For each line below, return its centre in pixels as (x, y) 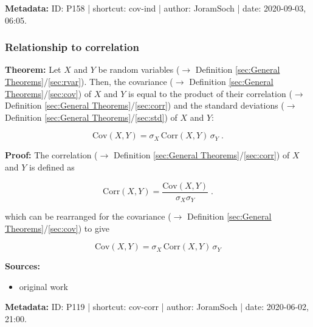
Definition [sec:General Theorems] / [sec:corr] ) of (201, 155)
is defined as (52, 167)
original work (44, 286)
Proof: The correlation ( (51, 155)
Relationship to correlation (72, 47)
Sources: (22, 266)
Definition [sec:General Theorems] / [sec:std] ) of (91, 117)
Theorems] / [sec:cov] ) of (48, 93)
